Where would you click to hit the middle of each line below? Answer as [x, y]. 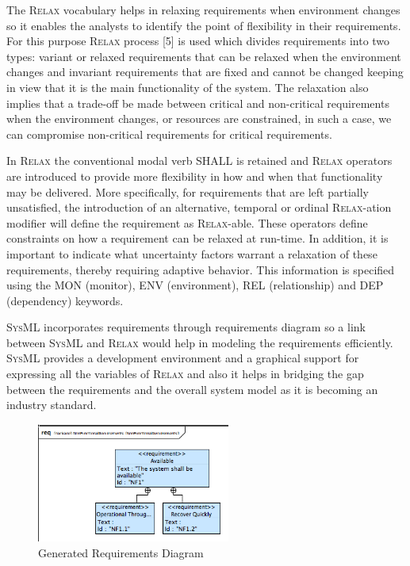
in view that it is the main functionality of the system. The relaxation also [188, 87]
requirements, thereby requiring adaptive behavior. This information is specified [201, 269]
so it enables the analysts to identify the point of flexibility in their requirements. [204, 25]
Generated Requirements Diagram [121, 552]
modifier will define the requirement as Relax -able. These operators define [187, 222]
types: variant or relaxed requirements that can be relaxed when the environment [204, 56]
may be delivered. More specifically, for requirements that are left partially [188, 191]
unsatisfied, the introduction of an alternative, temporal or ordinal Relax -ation [199, 207]
